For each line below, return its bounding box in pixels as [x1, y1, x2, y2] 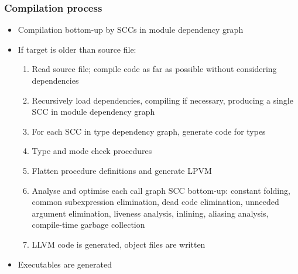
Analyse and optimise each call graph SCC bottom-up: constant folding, [32, 184, 290, 196]
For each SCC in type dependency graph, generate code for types [32, 125, 266, 137]
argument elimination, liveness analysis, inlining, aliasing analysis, [32, 207, 269, 219]
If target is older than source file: [18, 43, 136, 55]
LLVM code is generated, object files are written [32, 238, 205, 250]
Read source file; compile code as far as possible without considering [32, 63, 277, 75]
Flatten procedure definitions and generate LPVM [32, 164, 212, 176]
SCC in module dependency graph [32, 105, 155, 118]
